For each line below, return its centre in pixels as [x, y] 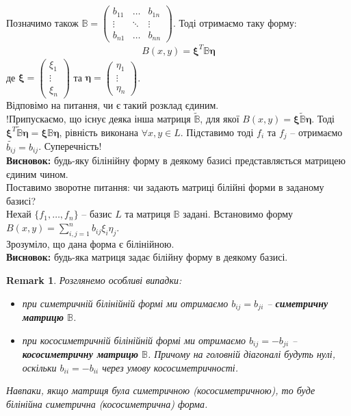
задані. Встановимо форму [238, 214]
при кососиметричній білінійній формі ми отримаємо [134, 340]
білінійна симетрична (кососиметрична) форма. [107, 403]
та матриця [147, 214]
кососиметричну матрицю [80, 354]
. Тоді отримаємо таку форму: [235, 22]
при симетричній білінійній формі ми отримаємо [125, 303]
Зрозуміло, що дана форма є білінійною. [90, 243]
